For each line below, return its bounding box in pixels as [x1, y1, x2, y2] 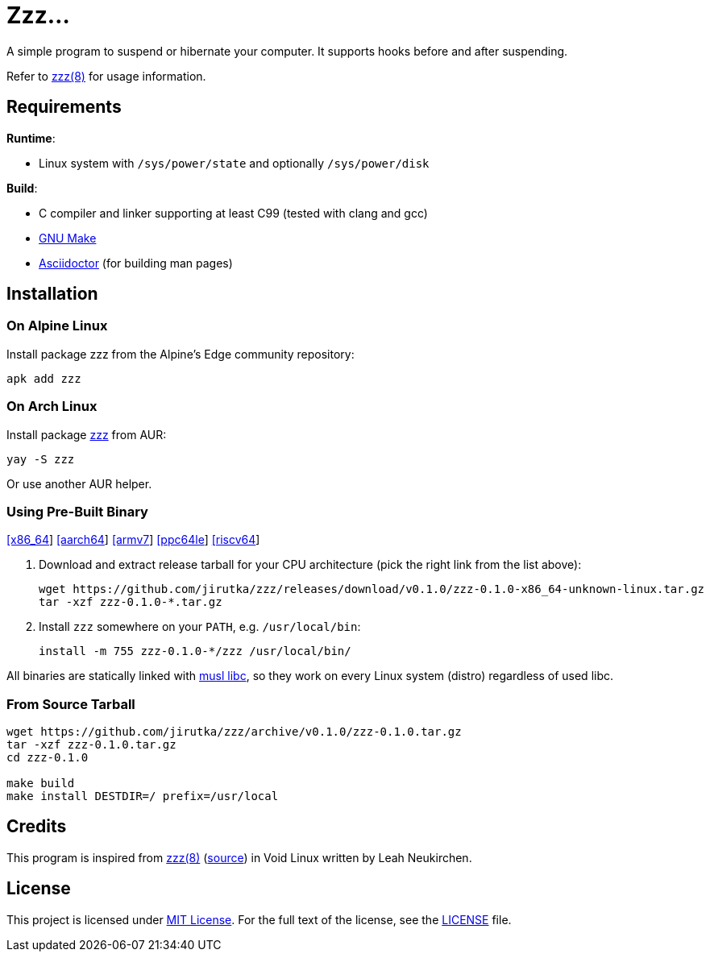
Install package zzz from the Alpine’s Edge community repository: [6, 346, 355, 361]
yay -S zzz [6, 452, 75, 466]
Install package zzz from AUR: [6, 427, 167, 442]
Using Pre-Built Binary [6, 503, 148, 520]
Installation [6, 284, 98, 305]
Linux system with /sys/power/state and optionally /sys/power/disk [39, 156, 430, 170]
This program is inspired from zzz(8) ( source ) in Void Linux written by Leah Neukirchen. [6, 850, 472, 865]
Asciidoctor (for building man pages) [39, 255, 233, 270]
